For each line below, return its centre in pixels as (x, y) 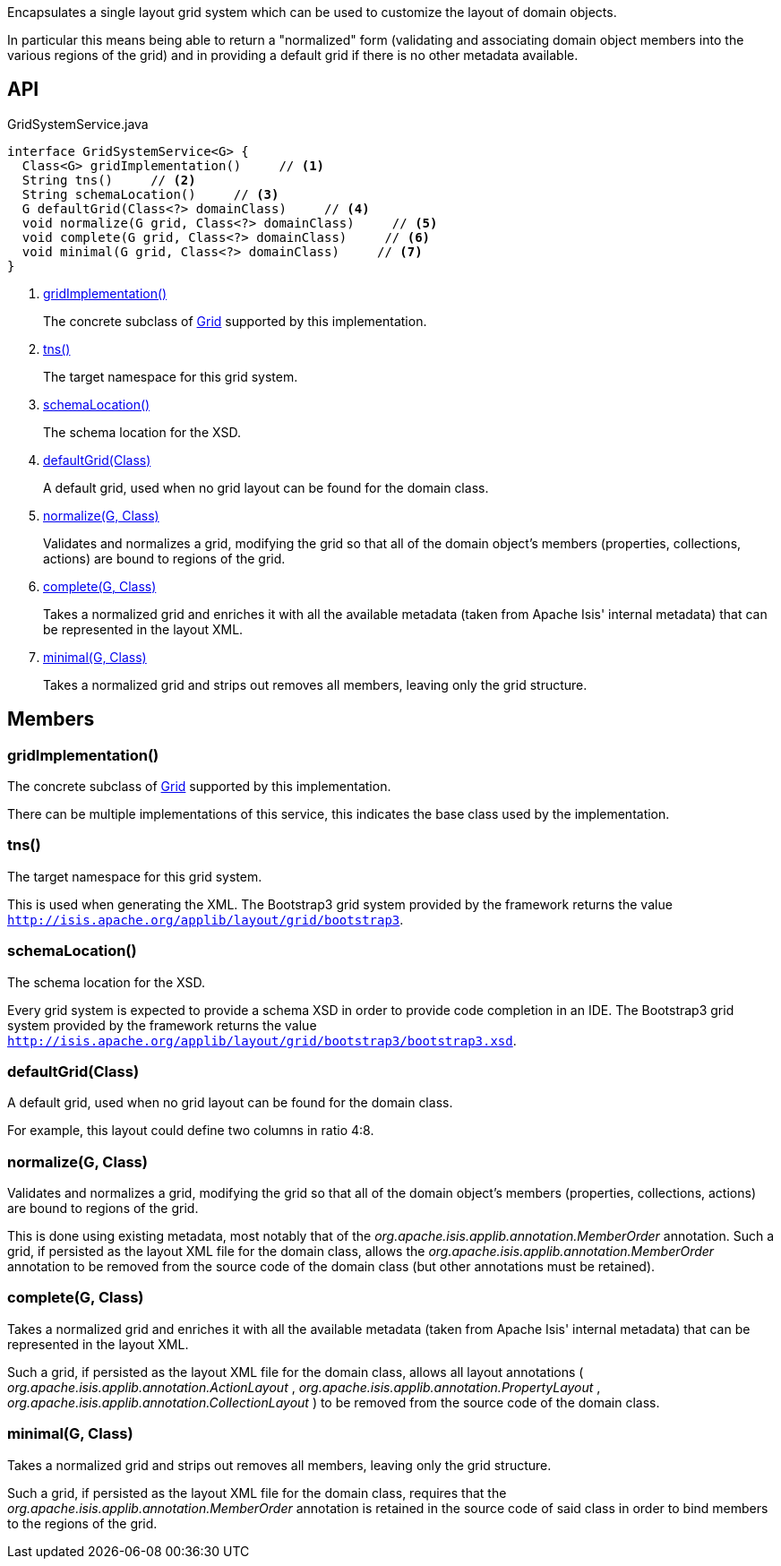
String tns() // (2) (109, 180)
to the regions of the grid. (82, 1523)
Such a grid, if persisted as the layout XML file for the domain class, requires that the (257, 1493)
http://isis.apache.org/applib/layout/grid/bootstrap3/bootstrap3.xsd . (262, 1040)
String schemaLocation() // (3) (150, 194)
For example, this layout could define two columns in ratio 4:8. (191, 1131)
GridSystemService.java (78, 124)
